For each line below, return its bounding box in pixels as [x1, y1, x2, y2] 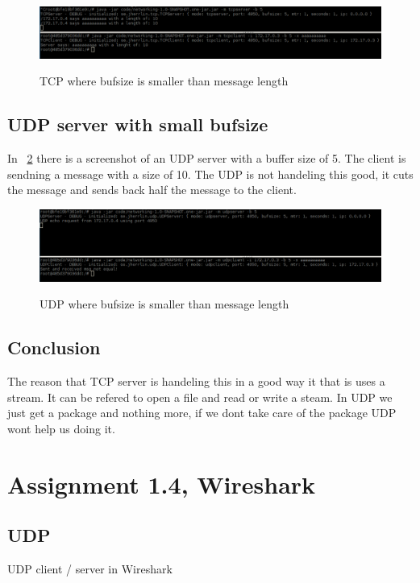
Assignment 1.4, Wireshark [7, 467, 316, 500]
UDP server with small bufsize [7, 112, 268, 137]
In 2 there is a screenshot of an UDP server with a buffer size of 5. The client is [7, 149, 406, 166]
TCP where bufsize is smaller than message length [40, 72, 289, 89]
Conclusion [7, 335, 101, 360]
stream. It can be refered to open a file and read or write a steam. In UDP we [7, 388, 393, 405]
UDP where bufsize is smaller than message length [40, 296, 289, 312]
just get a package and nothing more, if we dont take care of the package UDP [7, 404, 397, 421]
